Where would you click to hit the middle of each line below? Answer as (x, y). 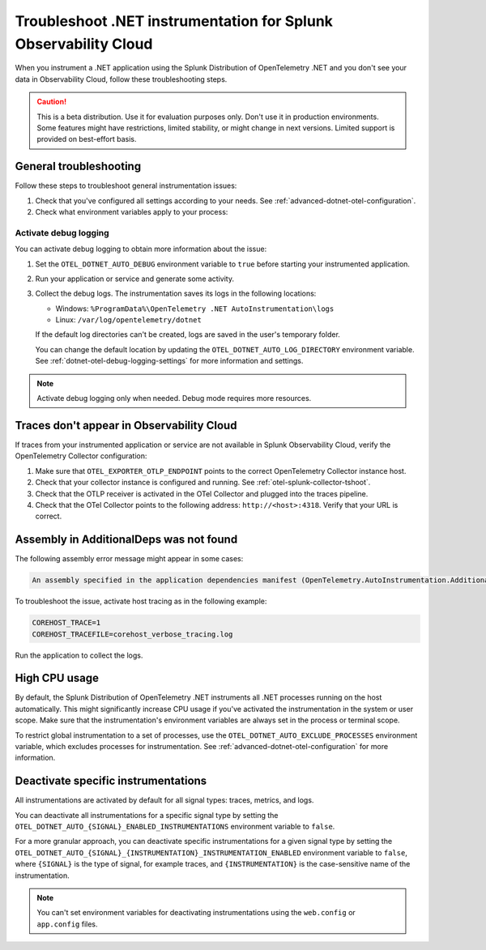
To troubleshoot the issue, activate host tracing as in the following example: (141, 601)
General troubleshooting (78, 166)
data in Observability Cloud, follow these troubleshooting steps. (121, 79)
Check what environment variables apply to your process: (132, 211)
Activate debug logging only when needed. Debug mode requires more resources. (174, 398)
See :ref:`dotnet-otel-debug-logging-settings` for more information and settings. (169, 361)
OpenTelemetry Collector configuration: (81, 456)
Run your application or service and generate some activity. (135, 279)
